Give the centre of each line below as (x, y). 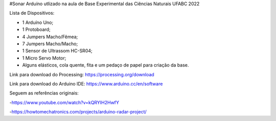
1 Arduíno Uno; (38, 22)
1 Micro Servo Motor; (44, 58)
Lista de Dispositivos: (32, 13)
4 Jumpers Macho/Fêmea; (50, 37)
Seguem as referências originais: (44, 93)
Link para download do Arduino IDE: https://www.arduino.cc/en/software (86, 83)
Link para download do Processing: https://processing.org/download (82, 74)
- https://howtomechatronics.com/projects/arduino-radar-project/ (78, 112)
